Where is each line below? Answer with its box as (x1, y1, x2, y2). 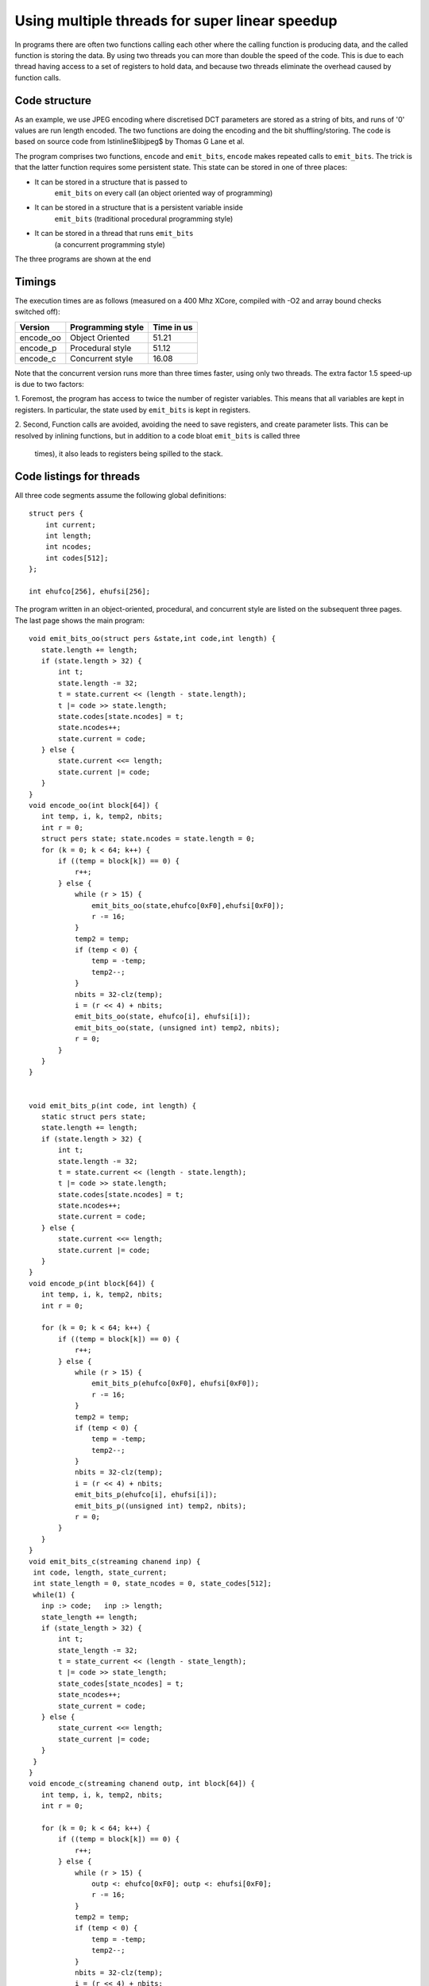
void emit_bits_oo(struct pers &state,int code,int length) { (29, 634, 276, 643)
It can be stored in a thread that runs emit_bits (34, 229, 194, 238)
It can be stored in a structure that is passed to (34, 177, 188, 187)
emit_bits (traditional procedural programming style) (54, 214, 234, 223)
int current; (44, 520, 96, 529)
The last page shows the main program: (14, 616, 145, 625)
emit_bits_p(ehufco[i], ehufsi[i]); (74, 1490, 218, 1499)
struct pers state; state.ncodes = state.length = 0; (41, 834, 256, 844)
